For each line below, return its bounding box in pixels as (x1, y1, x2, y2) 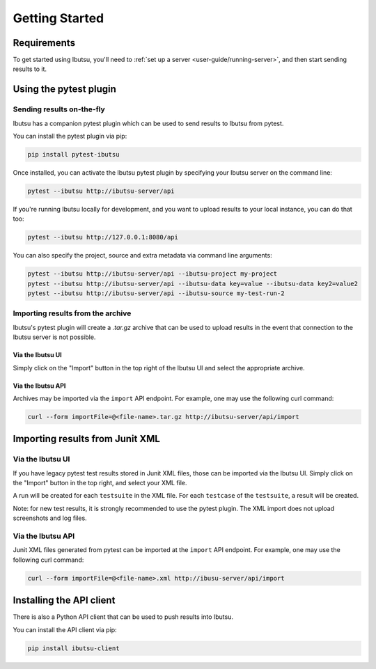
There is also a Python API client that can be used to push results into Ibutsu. (13, 613, 233, 621)
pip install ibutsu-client (27, 644, 120, 652)
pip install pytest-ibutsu (27, 150, 120, 158)
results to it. (13, 65, 47, 73)
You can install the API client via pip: (13, 625, 118, 633)
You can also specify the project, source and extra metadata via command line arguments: (13, 251, 272, 260)
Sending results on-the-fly (13, 104, 106, 114)
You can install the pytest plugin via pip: (13, 132, 127, 140)
